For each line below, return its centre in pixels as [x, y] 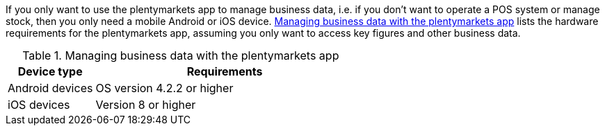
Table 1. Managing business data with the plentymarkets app [181, 55]
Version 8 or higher [146, 105]
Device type [50, 71]
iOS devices [39, 105]
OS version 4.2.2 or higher [164, 88]
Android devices [50, 88]
